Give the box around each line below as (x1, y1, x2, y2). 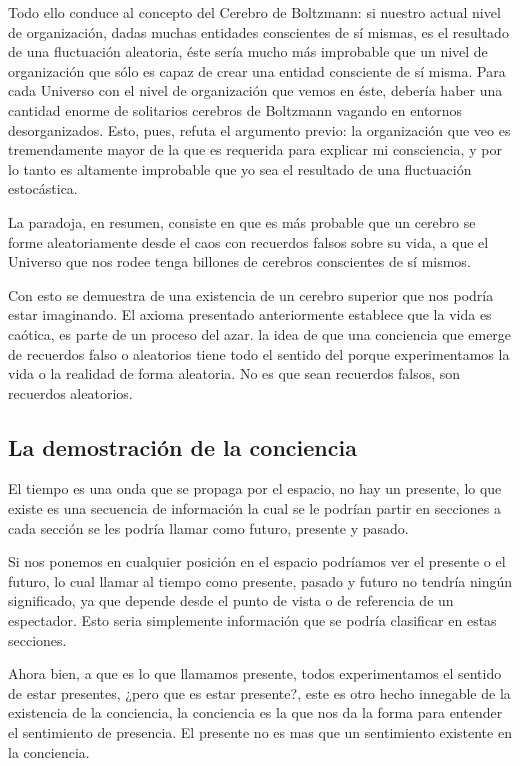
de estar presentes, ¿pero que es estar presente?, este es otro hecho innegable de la (8, 682, 511, 703)
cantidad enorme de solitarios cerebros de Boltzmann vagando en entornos (8, 99, 463, 120)
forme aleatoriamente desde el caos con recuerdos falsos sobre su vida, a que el (8, 231, 489, 252)
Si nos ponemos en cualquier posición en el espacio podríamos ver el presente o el (8, 551, 506, 572)
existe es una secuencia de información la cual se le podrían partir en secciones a (8, 498, 501, 519)
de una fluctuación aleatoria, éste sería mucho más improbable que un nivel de (8, 41, 488, 62)
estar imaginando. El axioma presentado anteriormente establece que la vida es (8, 304, 492, 325)
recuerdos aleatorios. (8, 382, 133, 403)
